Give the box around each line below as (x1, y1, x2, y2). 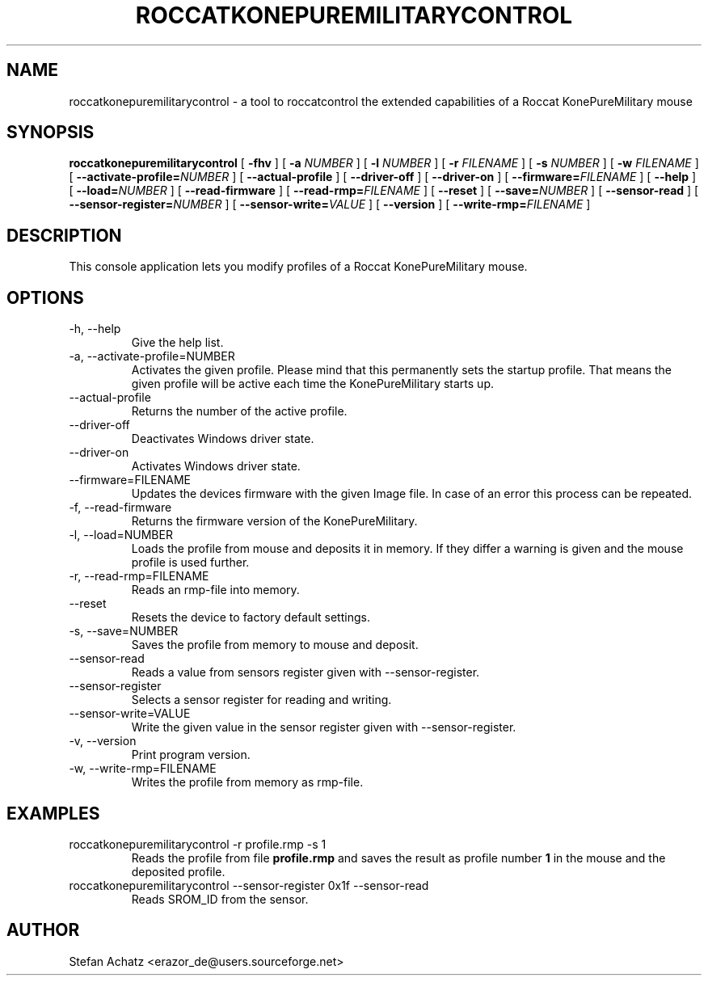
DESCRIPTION (6, 225, 122, 246)
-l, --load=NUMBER (69, 528, 173, 542)
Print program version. (131, 748, 251, 762)
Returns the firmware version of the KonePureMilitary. (131, 514, 418, 529)
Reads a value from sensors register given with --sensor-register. (131, 665, 480, 680)
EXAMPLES (6, 803, 100, 824)
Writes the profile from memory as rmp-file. (131, 775, 364, 790)
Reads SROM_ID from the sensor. (131, 891, 309, 906)
